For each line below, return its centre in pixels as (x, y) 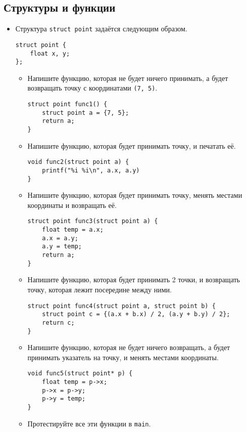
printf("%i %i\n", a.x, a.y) (91, 170)
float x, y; (50, 53)
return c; (58, 322)
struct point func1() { (67, 104)
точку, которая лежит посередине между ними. (100, 289)
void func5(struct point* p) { (80, 374)
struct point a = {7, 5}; (86, 113)
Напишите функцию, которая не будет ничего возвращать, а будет (129, 347)
